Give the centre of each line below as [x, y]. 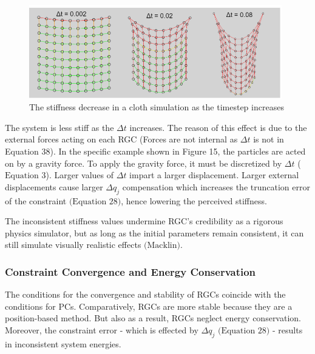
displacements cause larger [54, 186]
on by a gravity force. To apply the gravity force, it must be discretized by [144, 163]
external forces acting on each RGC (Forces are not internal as [121, 139]
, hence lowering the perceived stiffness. [194, 200]
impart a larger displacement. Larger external [214, 175]
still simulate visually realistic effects [73, 245]
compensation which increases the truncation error [216, 186]
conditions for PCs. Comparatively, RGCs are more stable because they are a [149, 306]
